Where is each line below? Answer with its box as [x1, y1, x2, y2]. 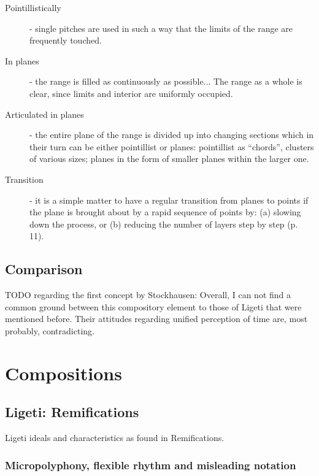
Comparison [5, 259, 83, 278]
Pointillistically [5, 1, 61, 13]
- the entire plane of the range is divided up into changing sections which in [29, 128, 314, 141]
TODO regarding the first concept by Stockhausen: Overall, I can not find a [5, 288, 291, 301]
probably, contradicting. [5, 324, 94, 337]
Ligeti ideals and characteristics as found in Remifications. [5, 431, 225, 444]
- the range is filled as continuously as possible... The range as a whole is [29, 75, 302, 88]
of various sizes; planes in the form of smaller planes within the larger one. [29, 152, 309, 165]
